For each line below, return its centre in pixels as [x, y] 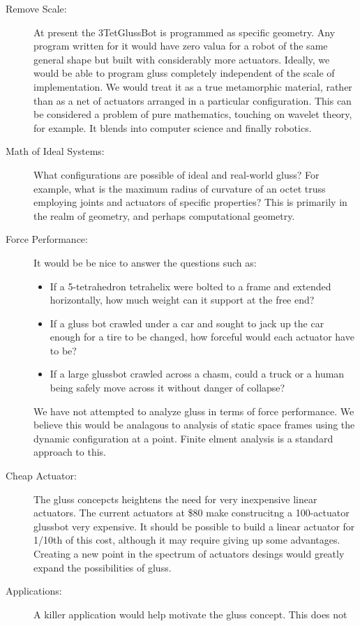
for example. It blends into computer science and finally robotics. [173, 127]
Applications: [34, 591]
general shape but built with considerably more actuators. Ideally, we [182, 59]
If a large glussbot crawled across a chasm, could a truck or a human [197, 374]
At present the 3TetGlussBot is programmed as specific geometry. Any [185, 32]
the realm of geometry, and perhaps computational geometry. [164, 215]
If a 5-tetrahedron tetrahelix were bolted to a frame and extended [190, 286]
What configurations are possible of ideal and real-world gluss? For [177, 174]
